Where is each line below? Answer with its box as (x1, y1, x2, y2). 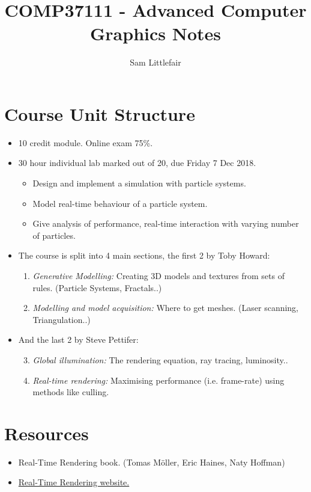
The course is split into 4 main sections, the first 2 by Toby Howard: (18, 249, 270, 262)
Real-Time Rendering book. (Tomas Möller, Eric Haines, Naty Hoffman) (18, 455, 285, 468)
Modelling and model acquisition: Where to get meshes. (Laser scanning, (32, 301, 299, 314)
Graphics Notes (90, 21, 221, 46)
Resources (4, 420, 89, 445)
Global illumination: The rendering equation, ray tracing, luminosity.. (32, 353, 288, 366)
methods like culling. (32, 386, 109, 398)
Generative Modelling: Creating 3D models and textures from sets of (32, 269, 285, 281)
